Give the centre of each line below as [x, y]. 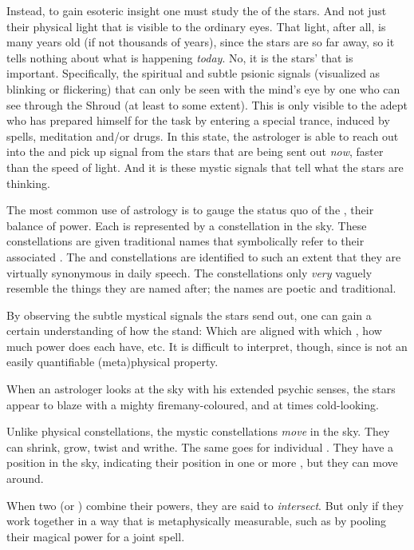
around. [25, 478]
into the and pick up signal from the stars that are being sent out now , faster [195, 151]
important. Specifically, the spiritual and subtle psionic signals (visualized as [193, 73]
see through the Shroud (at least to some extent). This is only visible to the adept [207, 104]
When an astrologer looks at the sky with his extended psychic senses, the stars [201, 389]
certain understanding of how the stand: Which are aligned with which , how [194, 331]
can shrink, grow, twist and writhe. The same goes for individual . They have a [200, 446]
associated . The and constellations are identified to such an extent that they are [204, 256]
